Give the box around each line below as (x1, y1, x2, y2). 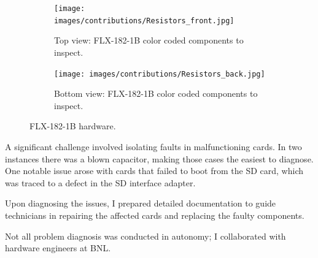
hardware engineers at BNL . (5, 241, 111, 254)
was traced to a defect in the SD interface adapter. (5, 176, 196, 189)
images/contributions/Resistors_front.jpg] (54, 16, 235, 25)
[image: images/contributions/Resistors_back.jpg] (54, 69, 265, 78)
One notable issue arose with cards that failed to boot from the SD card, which (5, 164, 303, 177)
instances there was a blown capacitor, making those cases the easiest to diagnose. (5, 152, 314, 165)
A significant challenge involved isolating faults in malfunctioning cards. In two (5, 140, 302, 153)
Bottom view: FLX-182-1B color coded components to (54, 87, 258, 100)
